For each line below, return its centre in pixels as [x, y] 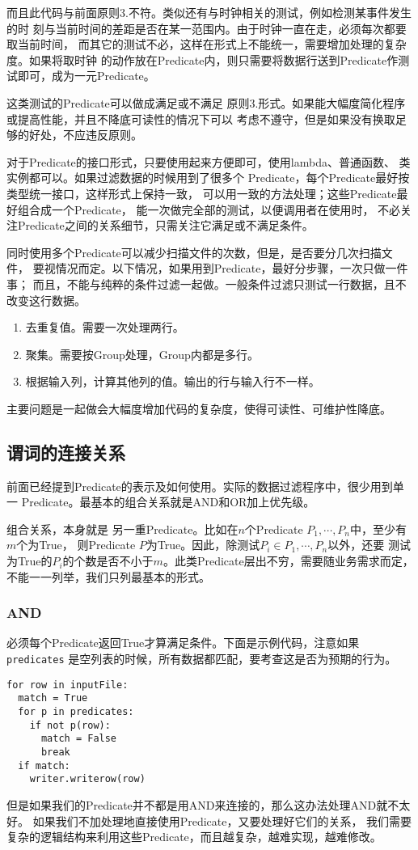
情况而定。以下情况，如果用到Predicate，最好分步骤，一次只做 [220, 268]
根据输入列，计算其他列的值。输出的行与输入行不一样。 [173, 381]
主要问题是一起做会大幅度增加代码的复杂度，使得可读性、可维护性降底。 [199, 408]
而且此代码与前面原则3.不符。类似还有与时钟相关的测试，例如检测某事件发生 [209, 12]
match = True [53, 698]
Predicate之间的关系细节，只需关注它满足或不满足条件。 [165, 225]
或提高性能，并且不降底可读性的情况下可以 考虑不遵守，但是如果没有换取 [201, 118]
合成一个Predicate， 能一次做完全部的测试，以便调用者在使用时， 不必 [215, 209]
